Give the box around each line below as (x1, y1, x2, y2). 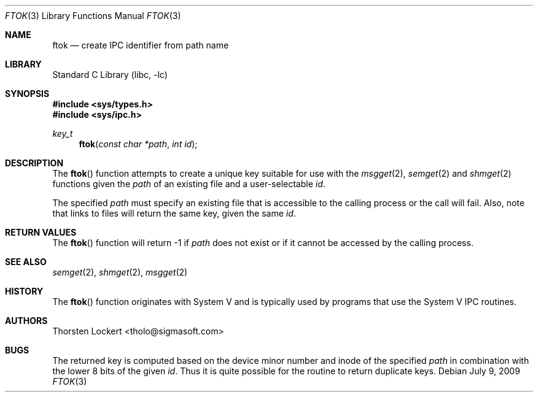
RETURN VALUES (5, 227, 77, 237)
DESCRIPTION (5, 158, 64, 168)
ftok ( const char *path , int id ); (79, 139, 198, 149)
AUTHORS (5, 315, 48, 326)
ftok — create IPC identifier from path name (52, 40, 229, 50)
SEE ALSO (5, 256, 47, 267)
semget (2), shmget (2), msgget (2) (52, 267, 188, 277)
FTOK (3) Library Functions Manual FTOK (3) (5, 10, 181, 21)
